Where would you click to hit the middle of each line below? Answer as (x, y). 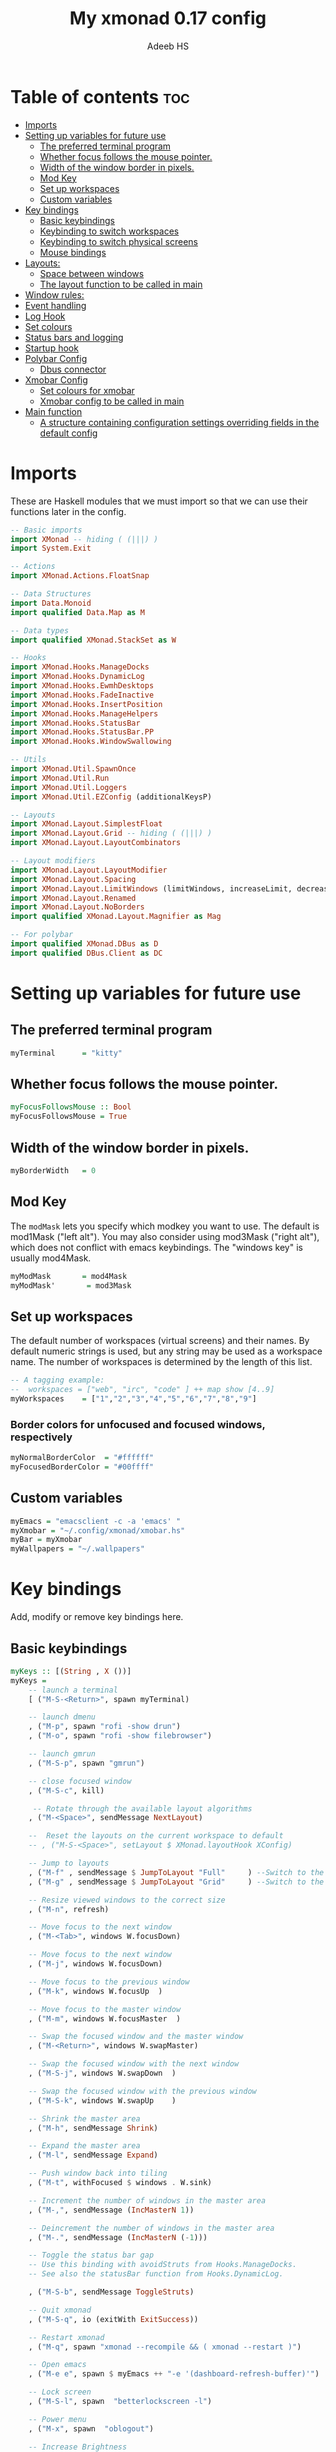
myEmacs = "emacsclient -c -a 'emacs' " (96, 1521)
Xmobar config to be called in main (112, 401)
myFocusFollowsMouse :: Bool (71, 1107)
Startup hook (51, 348)
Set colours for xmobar (87, 390)
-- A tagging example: (57, 1380)
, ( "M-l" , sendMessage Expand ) (93, 2155)
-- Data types (40, 630)
